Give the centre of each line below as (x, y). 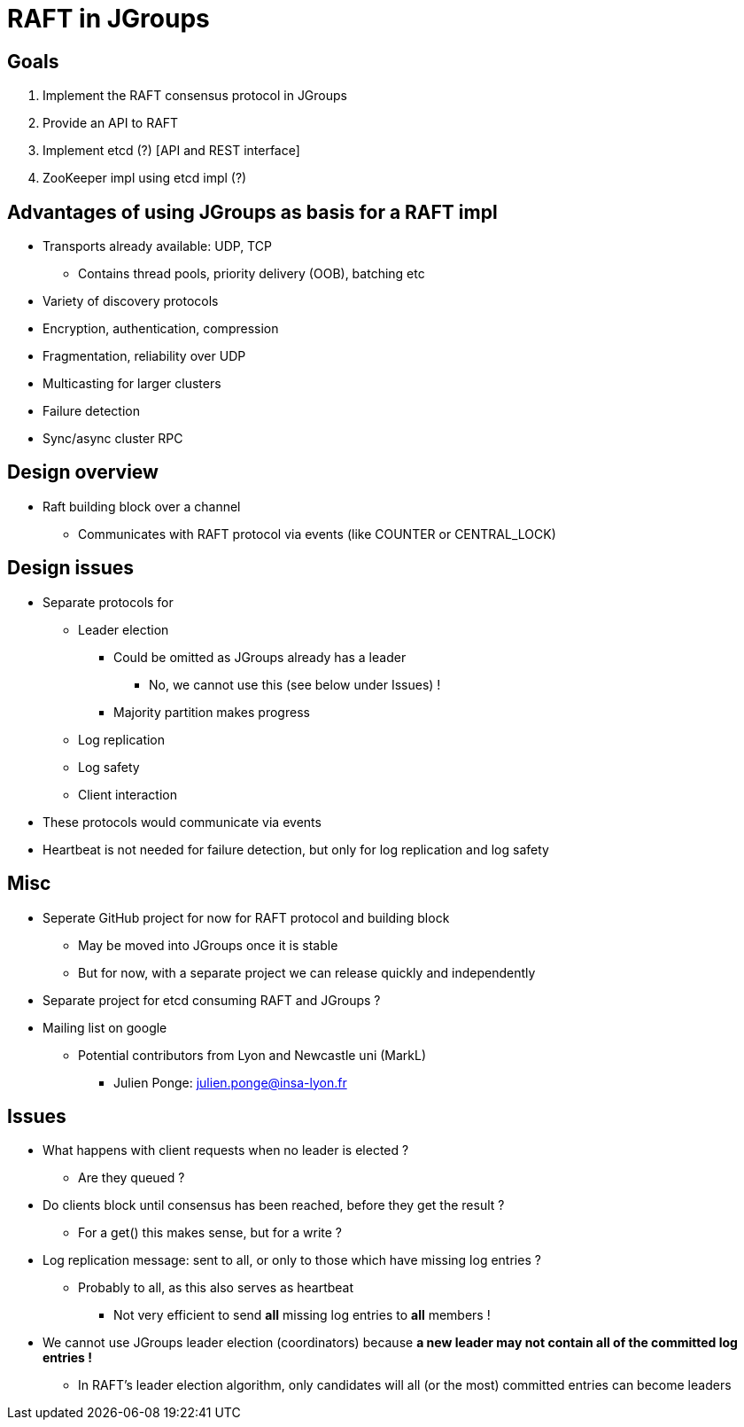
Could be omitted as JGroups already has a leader (260, 657)
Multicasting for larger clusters (132, 384)
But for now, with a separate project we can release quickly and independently (307, 972)
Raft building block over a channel (142, 506)
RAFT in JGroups (108, 19)
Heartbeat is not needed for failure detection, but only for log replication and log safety (296, 849)
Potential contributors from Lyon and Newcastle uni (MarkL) (252, 1055)
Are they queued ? (132, 1178)
